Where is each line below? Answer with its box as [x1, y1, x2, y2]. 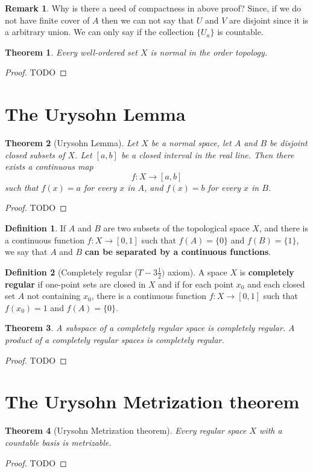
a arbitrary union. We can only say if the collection [5, 25, 194, 38]
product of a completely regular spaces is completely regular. [5, 333, 224, 346]
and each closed [247, 277, 305, 290]
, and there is [259, 222, 308, 234]
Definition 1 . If [5, 222, 66, 234]
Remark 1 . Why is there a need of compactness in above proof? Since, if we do [5, 2, 302, 14]
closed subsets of [5, 148, 65, 161]
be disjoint [270, 137, 308, 149]
